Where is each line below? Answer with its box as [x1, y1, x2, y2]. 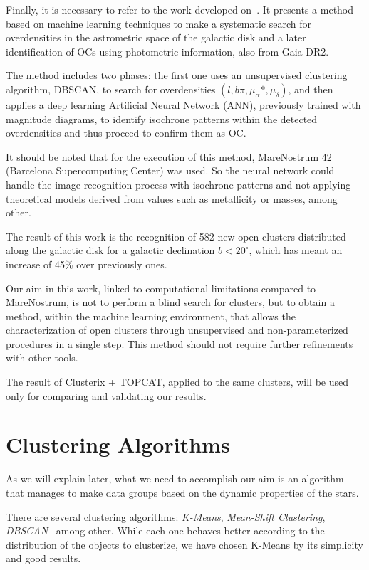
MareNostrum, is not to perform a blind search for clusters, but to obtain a [6, 295, 335, 310]
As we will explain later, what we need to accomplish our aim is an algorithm [6, 471, 344, 486]
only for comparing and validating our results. [6, 388, 207, 403]
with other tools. [6, 350, 78, 365]
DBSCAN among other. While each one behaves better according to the [6, 523, 325, 538]
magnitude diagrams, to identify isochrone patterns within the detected [6, 111, 318, 126]
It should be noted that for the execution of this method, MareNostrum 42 [6, 149, 332, 164]
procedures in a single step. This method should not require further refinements [6, 336, 353, 351]
